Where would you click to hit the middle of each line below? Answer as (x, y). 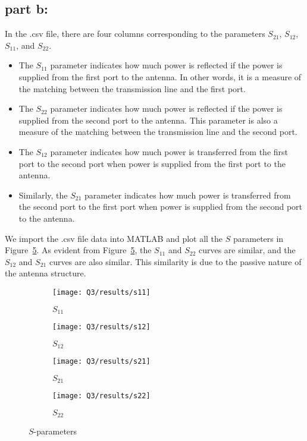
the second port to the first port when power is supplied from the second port (161, 207)
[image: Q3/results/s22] (101, 396)
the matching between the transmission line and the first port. (132, 88)
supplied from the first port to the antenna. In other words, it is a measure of (160, 76)
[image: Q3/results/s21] (101, 362)
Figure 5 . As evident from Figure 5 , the (78, 250)
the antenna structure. (46, 273)
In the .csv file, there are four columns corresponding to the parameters (135, 34)
